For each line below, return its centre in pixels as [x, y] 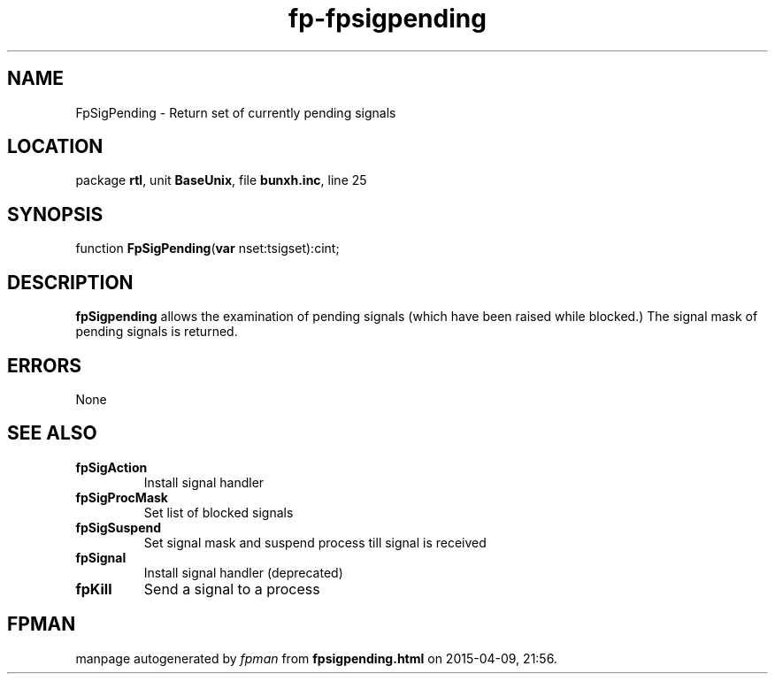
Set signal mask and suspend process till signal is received [315, 542]
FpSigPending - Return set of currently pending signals [236, 112]
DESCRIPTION [70, 282]
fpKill [94, 589]
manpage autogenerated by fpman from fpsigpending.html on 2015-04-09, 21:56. [316, 658]
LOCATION [55, 147]
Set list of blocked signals [219, 512]
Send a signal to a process [232, 589]
